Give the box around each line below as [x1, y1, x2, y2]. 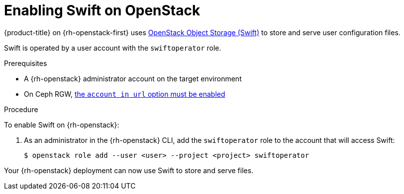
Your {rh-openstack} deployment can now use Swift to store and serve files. [4, 166, 254, 175]
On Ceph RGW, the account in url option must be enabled [24, 89, 225, 98]
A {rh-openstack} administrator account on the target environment [24, 74, 242, 83]
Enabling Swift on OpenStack [4, 2, 201, 19]
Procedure [4, 105, 38, 114]
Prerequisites [4, 59, 47, 67]
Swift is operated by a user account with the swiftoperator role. [4, 43, 221, 52]
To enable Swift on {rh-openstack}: [4, 120, 119, 129]
